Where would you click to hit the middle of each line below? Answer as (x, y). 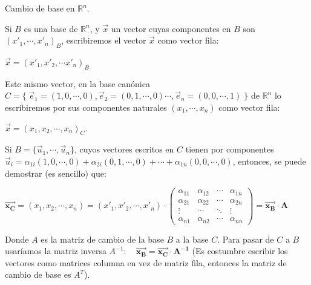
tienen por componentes (230, 149)
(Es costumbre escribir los (240, 251)
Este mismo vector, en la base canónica (77, 83)
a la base (192, 239)
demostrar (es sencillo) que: (56, 173)
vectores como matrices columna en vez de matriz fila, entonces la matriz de (146, 262)
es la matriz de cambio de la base (102, 239)
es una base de (51, 28)
